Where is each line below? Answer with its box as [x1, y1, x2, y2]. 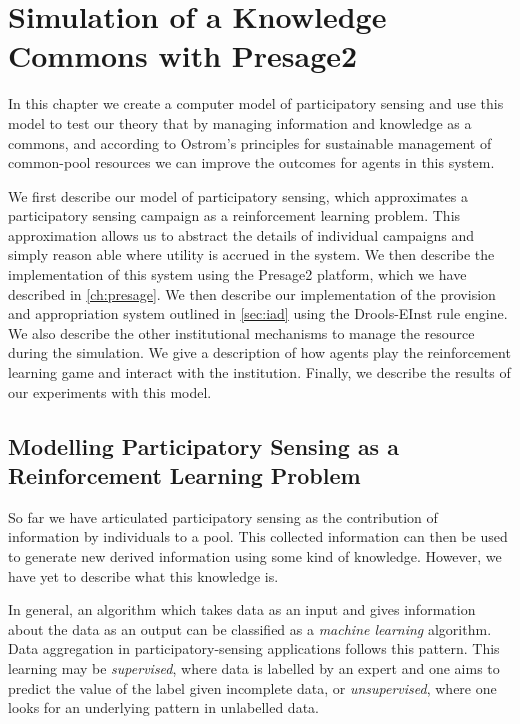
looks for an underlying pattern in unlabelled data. [8, 697, 319, 718]
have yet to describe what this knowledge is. [8, 565, 279, 586]
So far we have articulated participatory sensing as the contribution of [8, 506, 438, 527]
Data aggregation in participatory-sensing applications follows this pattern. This [8, 638, 500, 659]
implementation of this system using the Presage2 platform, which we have [8, 264, 467, 285]
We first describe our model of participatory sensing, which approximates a [8, 185, 468, 206]
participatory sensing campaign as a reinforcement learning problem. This [8, 205, 461, 226]
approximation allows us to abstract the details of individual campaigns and [8, 224, 475, 245]
